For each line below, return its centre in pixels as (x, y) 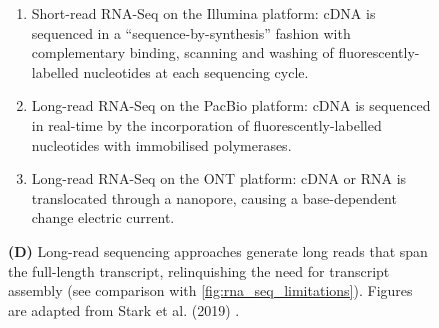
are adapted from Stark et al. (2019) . (124, 309)
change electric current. (103, 217)
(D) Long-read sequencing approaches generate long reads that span (218, 250)
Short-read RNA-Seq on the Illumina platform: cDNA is (203, 13)
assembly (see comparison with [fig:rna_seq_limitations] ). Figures (210, 290)
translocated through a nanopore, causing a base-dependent (214, 197)
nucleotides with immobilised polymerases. (161, 144)
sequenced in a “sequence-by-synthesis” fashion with (191, 32)
